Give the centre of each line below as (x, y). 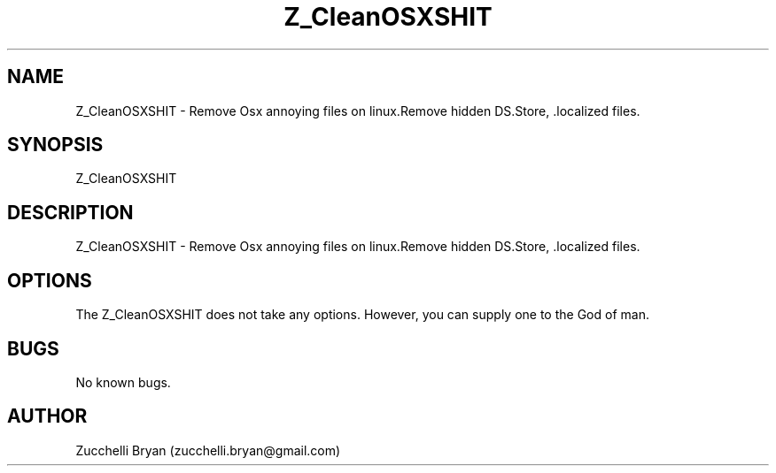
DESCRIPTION (70, 212)
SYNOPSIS (55, 145)
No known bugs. (123, 382)
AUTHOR (47, 416)
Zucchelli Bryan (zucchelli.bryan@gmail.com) (208, 450)
